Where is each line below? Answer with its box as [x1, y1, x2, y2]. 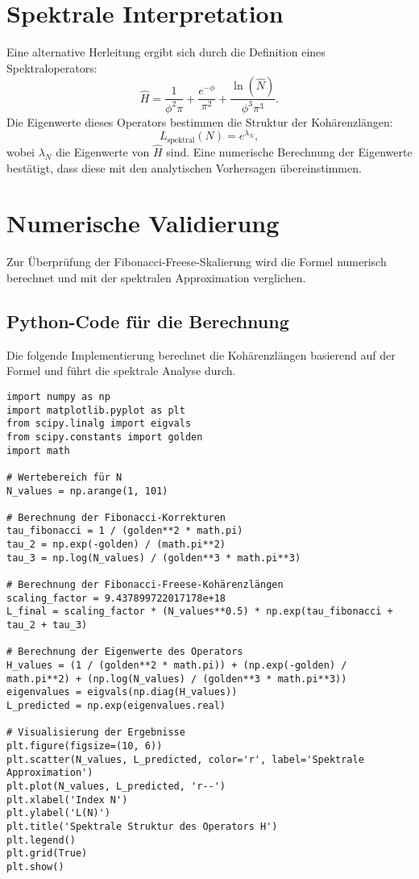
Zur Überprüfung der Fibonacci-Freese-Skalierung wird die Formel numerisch [6, 253, 387, 270]
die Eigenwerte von [56, 144, 150, 160]
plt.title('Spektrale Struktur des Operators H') [6, 820, 278, 832]
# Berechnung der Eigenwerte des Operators [6, 646, 243, 658]
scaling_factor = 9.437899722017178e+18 [6, 592, 226, 604]
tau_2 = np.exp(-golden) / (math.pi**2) [6, 539, 226, 551]
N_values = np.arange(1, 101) [6, 485, 168, 497]
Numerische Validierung [6, 206, 280, 240]
